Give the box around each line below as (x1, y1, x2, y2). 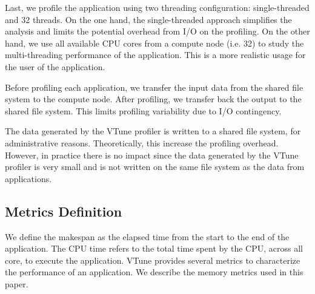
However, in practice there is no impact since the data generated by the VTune (5, 148, 299, 161)
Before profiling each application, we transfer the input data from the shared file (5, 80, 303, 93)
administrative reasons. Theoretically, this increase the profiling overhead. (5, 136, 279, 149)
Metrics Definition (5, 201, 122, 220)
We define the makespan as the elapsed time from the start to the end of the (5, 230, 290, 243)
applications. (5, 172, 52, 185)
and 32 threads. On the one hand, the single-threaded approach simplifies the (5, 13, 292, 25)
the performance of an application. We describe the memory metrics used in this (5, 266, 303, 278)
